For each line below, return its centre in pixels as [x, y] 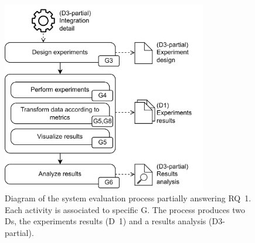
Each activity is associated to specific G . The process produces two [125, 209]
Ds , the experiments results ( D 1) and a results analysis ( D [112, 221]
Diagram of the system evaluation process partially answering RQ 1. [128, 198]
